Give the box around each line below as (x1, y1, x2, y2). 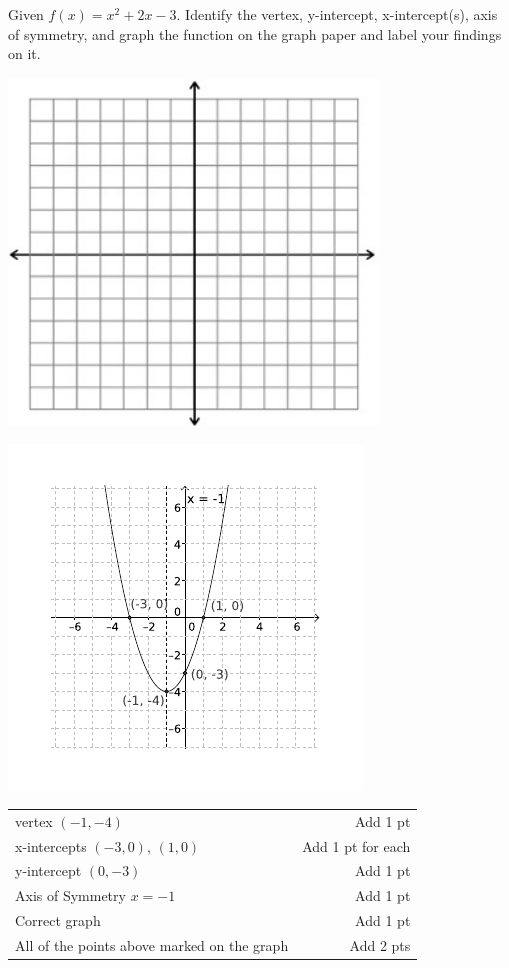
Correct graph (15, 910, 101, 931)
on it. (8, 43, 41, 64)
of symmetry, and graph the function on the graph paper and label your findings (8, 23, 502, 44)
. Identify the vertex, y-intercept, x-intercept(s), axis (176, 4, 498, 24)
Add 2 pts (349, 934, 411, 955)
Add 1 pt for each (302, 835, 411, 856)
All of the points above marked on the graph (15, 934, 289, 955)
